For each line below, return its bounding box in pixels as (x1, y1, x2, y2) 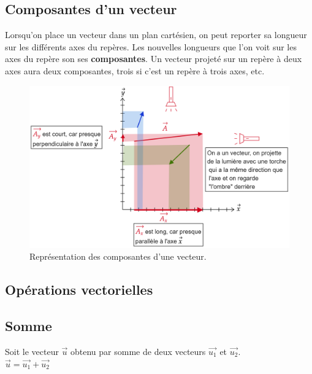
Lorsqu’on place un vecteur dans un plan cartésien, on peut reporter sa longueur (5, 28, 307, 41)
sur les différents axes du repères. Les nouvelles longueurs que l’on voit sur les (5, 40, 297, 53)
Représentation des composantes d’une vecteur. (29, 250, 207, 263)
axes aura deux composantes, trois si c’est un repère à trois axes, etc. (5, 64, 265, 77)
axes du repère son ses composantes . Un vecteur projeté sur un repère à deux (5, 52, 302, 65)
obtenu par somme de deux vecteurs (70, 345, 206, 357)
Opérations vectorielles (5, 280, 153, 299)
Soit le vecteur (5, 345, 59, 357)
